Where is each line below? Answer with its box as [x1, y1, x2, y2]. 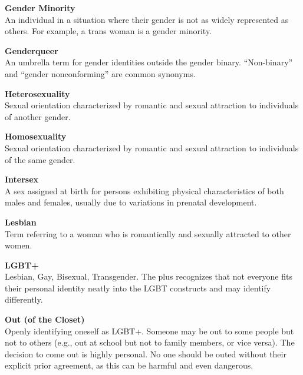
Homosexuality [5, 130, 67, 142]
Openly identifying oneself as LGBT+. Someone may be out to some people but [5, 324, 294, 337]
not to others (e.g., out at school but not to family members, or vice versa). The [5, 336, 295, 349]
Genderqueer [5, 44, 58, 57]
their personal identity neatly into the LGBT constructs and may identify [5, 281, 271, 294]
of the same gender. [5, 153, 75, 165]
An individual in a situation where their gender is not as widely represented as [5, 13, 289, 25]
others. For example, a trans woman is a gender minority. [5, 25, 212, 37]
